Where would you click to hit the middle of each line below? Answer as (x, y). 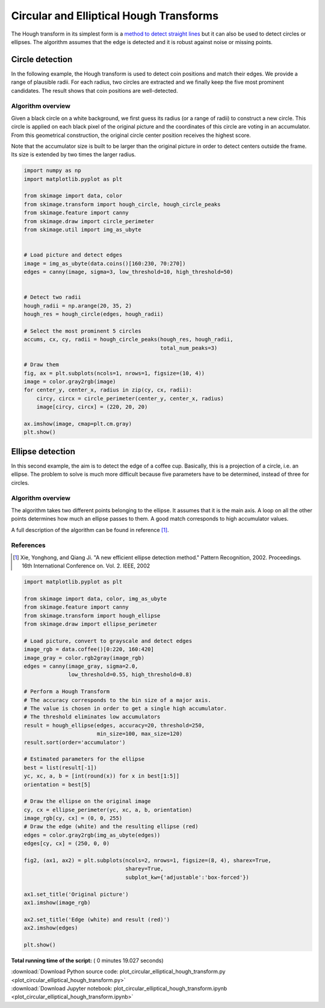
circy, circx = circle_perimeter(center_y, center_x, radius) (130, 398)
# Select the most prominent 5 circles (82, 331)
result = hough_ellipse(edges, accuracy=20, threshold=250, (114, 725)
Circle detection (42, 59)
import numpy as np (52, 171)
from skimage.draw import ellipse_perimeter (91, 624)
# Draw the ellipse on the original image (87, 801)
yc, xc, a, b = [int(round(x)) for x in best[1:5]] (102, 776)
